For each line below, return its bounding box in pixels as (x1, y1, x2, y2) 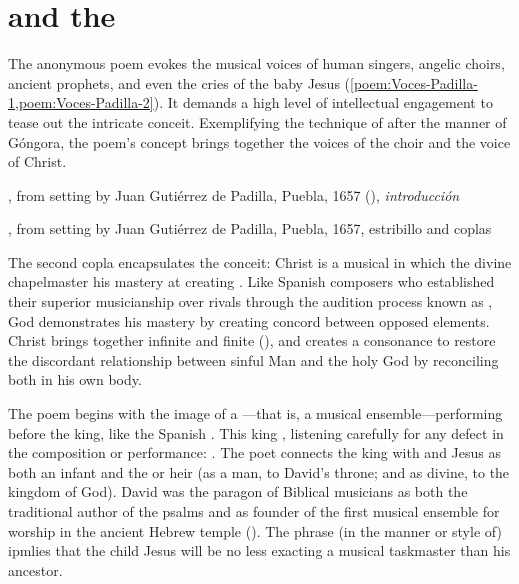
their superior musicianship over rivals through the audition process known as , (8, 291, 493, 312)
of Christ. (8, 151, 67, 172)
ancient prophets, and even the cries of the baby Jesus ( (8, 72, 351, 93)
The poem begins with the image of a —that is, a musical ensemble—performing (8, 403, 503, 424)
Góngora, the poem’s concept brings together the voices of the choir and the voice (8, 131, 511, 152)
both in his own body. (8, 369, 142, 390)
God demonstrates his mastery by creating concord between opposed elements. (8, 310, 490, 331)
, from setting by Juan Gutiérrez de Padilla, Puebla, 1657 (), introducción (8, 184, 460, 205)
